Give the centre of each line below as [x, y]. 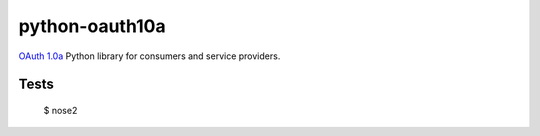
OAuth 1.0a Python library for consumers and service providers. [149, 56]
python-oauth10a [92, 26]
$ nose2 [60, 110]
